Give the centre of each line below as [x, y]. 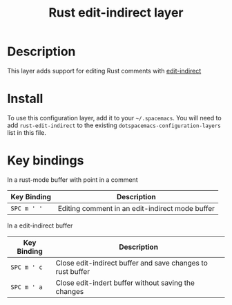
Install [25, 99]
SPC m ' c [27, 267]
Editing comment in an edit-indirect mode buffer [136, 208]
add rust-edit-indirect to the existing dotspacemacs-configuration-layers [114, 125]
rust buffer [73, 271]
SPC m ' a [27, 287]
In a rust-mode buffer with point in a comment [72, 179]
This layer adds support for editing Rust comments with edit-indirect [104, 71]
